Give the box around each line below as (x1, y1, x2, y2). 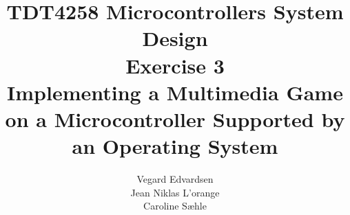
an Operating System (72, 132, 278, 160)
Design (142, 24, 208, 52)
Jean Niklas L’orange (130, 185, 220, 199)
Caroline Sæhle (143, 199, 207, 213)
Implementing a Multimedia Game (7, 78, 343, 106)
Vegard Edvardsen (136, 172, 214, 186)
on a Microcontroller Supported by (5, 104, 345, 133)
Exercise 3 (125, 51, 225, 79)
